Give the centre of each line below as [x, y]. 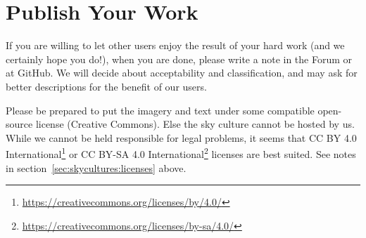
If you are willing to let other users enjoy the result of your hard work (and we [175, 45]
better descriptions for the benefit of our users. [106, 86]
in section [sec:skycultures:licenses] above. [96, 167]
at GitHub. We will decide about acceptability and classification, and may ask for [182, 73]
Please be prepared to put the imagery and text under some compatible [160, 110]
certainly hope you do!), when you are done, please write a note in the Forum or [179, 59]
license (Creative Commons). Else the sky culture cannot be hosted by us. [195, 124]
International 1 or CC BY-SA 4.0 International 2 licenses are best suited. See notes [181, 153]
